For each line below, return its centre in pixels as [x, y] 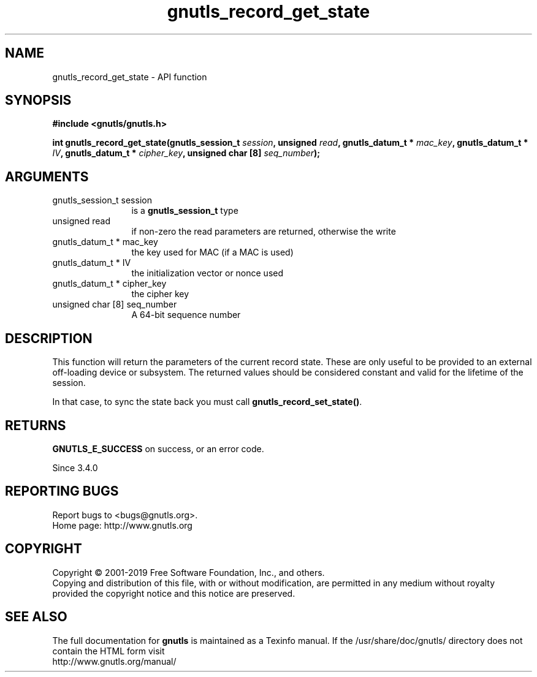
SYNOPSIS [38, 100]
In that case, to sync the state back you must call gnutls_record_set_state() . [207, 402]
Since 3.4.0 [75, 467]
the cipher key [160, 294]
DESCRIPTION [49, 338]
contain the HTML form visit [109, 651]
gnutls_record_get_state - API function [130, 77]
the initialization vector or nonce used [208, 273]
